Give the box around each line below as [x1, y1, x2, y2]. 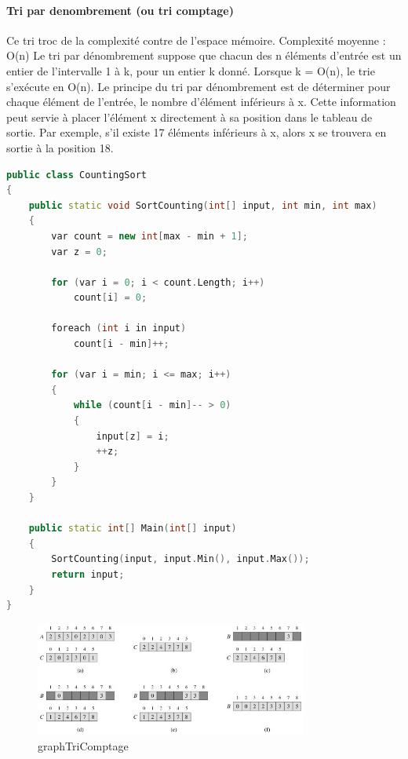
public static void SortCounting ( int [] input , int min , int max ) [28, 199, 377, 211]
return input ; [51, 568, 125, 580]
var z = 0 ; [51, 246, 107, 257]
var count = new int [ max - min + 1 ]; [51, 230, 248, 242]
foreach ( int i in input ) [51, 323, 187, 334]
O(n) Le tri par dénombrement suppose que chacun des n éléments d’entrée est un [6, 47, 402, 64]
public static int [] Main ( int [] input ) [28, 523, 237, 535]
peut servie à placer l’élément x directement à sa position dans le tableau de [6, 108, 373, 125]
